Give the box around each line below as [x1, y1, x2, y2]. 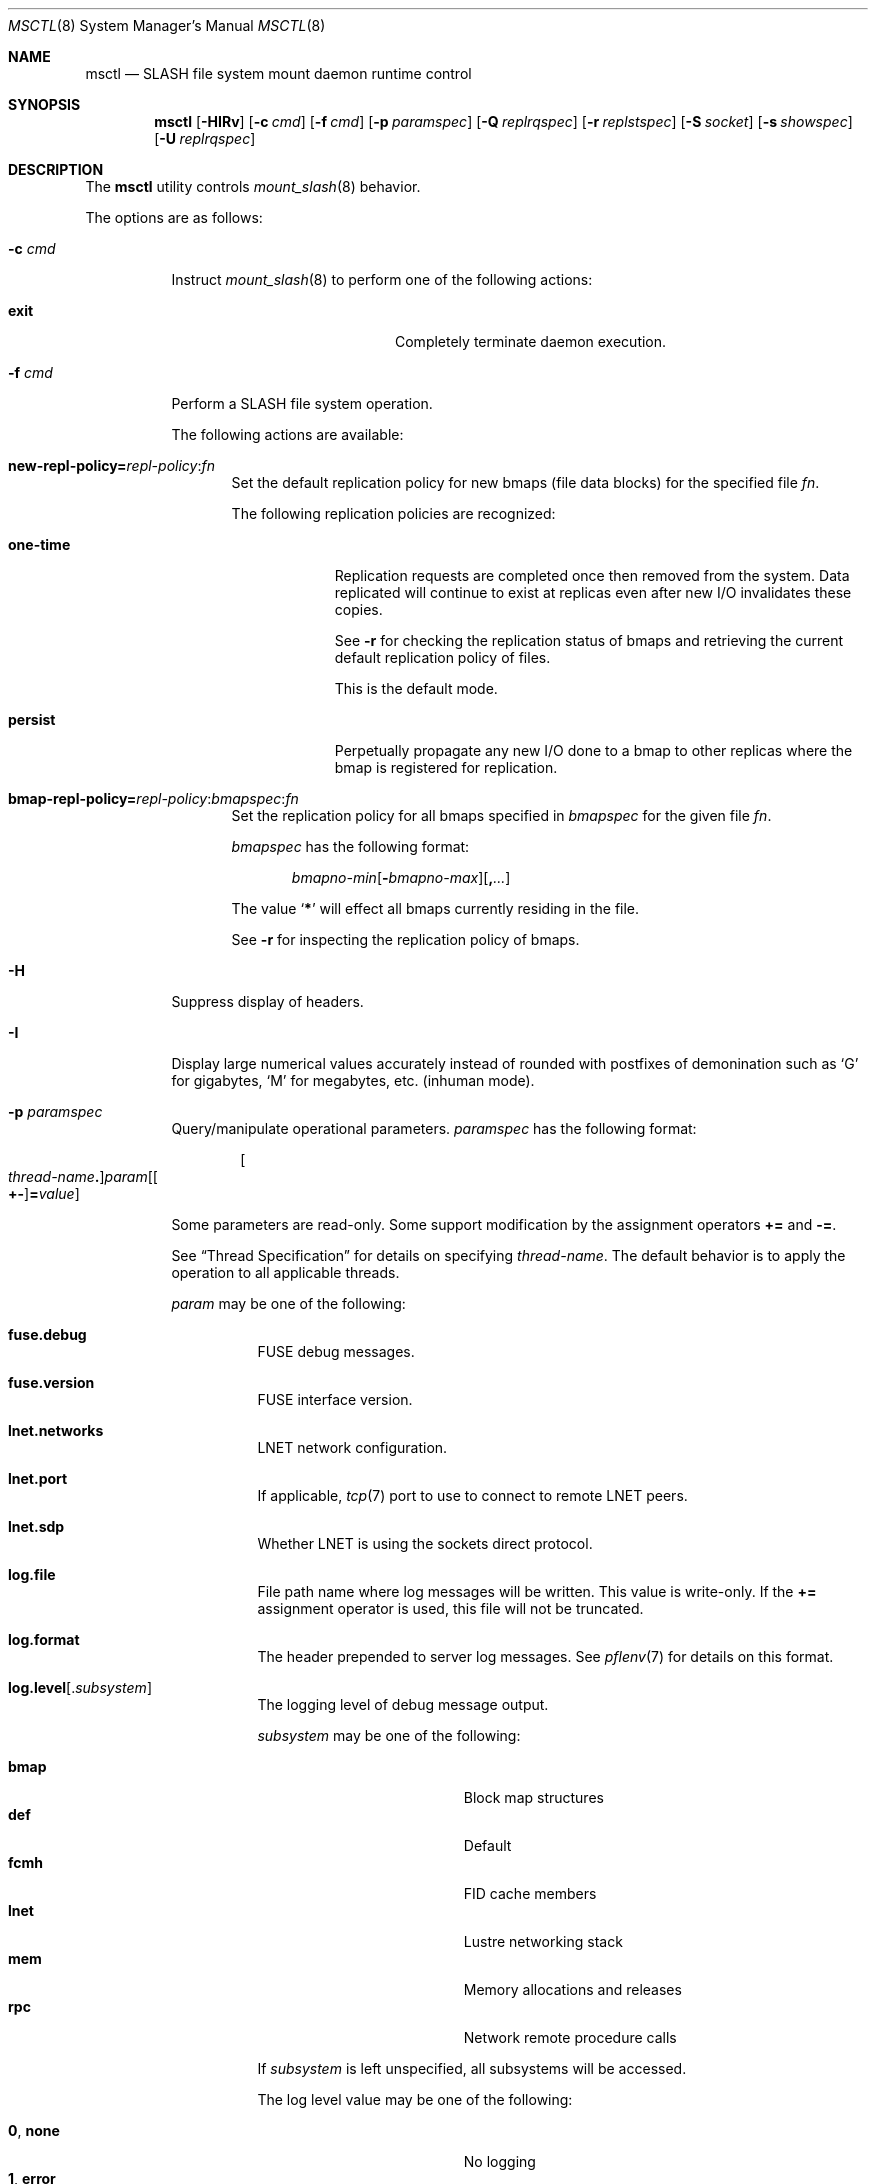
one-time [8, 536, 71, 553]
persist [8, 711, 56, 728]
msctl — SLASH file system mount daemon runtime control [85, 65, 472, 82]
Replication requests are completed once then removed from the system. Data [334, 567, 850, 584]
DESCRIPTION [8, 161, 104, 178]
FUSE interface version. [257, 1391, 413, 1408]
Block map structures [463, 1789, 604, 1806]
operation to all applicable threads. [171, 1264, 400, 1281]
